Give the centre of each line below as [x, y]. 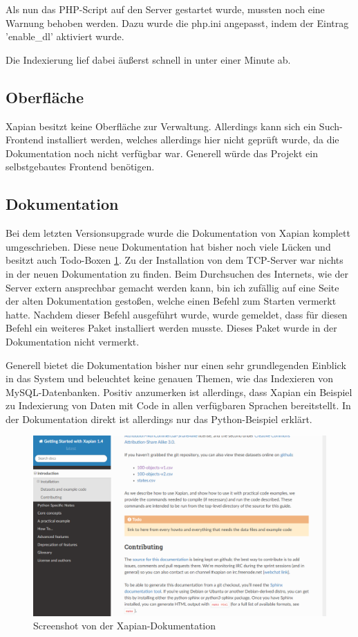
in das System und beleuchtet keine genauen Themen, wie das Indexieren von [169, 378]
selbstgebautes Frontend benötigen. [80, 167]
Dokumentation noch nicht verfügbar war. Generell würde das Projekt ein [162, 153]
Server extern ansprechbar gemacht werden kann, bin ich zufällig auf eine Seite [172, 287]
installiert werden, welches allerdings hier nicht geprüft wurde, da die [193, 140]
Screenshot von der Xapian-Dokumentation [125, 626]
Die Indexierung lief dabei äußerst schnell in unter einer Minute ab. [148, 59]
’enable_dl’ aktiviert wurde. [65, 36]
